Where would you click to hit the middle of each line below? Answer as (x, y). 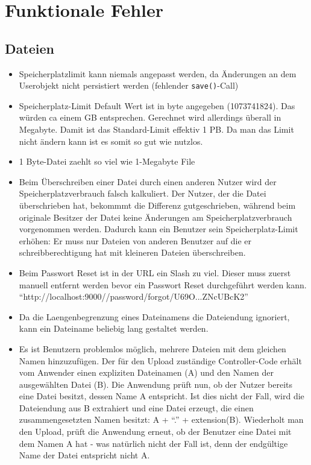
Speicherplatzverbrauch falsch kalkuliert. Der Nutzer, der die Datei (143, 193)
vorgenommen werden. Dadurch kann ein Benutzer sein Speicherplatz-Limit (159, 229)
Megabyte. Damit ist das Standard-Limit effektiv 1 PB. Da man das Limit (156, 129)
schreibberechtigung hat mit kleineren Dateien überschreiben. (132, 252)
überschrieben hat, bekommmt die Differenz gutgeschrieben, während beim (157, 205)
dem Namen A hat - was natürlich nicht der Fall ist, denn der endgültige (153, 443)
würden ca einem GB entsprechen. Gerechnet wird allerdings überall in (150, 117)
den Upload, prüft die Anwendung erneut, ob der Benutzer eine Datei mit (155, 432)
